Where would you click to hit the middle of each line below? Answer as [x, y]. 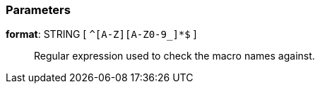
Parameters [38, 10]
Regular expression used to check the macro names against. [174, 56]
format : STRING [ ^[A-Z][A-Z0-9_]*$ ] [101, 34]
